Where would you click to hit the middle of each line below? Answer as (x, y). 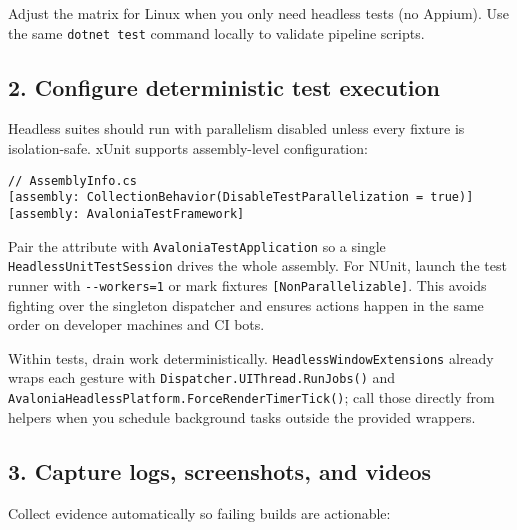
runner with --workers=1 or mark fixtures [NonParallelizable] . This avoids (247, 284)
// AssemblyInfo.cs (72, 180)
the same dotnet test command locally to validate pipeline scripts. (216, 32)
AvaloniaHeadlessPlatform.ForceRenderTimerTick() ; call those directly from (251, 397)
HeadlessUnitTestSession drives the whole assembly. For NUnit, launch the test (257, 265)
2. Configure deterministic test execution (224, 86)
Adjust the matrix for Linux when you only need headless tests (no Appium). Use (258, 13)
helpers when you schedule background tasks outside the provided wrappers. (242, 416)
